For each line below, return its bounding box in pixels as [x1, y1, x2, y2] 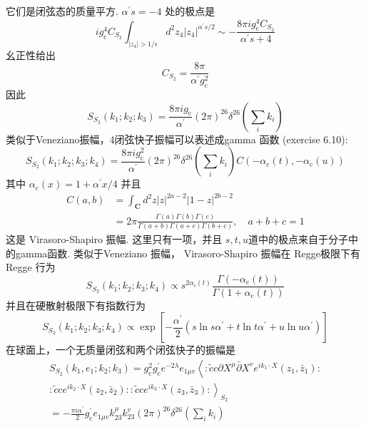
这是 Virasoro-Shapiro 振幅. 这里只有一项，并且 [6, 231, 223, 246]
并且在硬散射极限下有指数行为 [6, 297, 146, 312]
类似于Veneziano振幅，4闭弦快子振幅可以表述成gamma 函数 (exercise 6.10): [6, 131, 348, 146]
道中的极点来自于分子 [248, 231, 348, 246]
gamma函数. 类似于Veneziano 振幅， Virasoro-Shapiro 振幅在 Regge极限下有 [15, 245, 360, 260]
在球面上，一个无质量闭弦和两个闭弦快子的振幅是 [6, 342, 235, 357]
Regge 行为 [6, 259, 56, 274]
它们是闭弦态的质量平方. [6, 4, 118, 18]
